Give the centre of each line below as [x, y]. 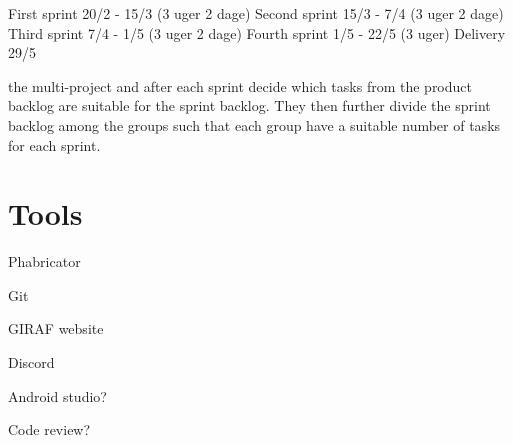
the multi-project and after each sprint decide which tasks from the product [240, 85]
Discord [31, 362]
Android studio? [57, 395]
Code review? [49, 429]
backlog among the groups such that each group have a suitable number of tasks [254, 124]
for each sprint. [54, 144]
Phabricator [44, 261]
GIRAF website [56, 328]
